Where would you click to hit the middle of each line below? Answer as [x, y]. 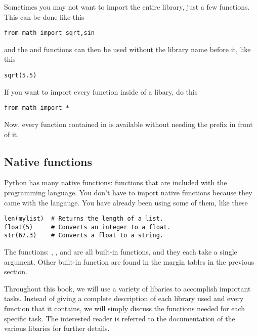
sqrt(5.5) [20, 76]
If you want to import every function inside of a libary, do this [101, 91]
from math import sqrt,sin [49, 33]
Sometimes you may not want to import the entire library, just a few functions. [127, 7]
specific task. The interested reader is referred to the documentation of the [120, 318]
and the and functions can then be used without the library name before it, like [127, 49]
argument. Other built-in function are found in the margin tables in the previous [129, 261]
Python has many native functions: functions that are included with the [116, 182]
